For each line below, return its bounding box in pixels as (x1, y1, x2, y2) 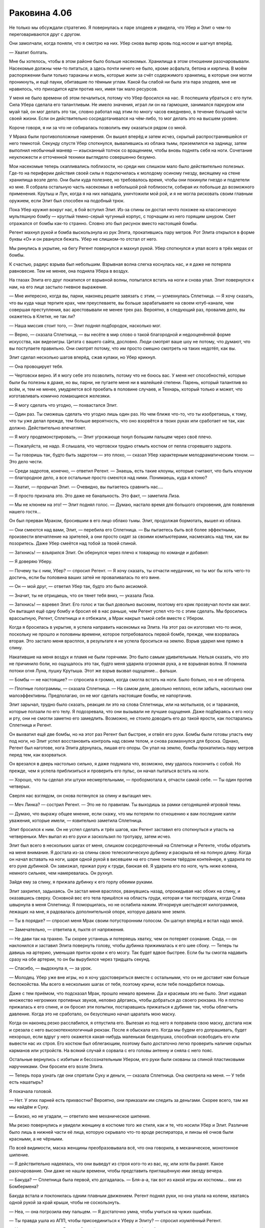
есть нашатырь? (9, 1079, 44, 1085)
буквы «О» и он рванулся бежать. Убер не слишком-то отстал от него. (9, 236, 158, 242)
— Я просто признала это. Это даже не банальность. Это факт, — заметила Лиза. (9, 493, 181, 499)
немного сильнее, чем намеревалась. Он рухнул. (9, 870, 113, 876)
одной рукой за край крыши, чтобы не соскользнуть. (9, 1200, 121, 1205)
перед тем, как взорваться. (9, 752, 67, 757)
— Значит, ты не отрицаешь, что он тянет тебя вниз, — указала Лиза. (9, 592, 155, 598)
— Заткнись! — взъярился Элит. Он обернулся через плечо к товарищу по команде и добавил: (9, 549, 209, 555)
